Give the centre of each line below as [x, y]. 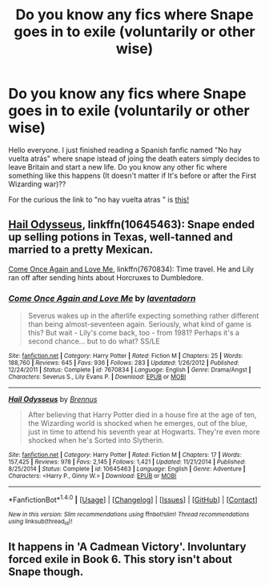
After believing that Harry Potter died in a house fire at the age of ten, [142, 415]
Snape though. [46, 572]
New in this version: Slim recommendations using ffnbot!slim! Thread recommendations [129, 514]
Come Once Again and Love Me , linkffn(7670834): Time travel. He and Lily [131, 269]
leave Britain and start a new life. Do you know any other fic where [118, 167]
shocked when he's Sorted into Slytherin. [96, 440]
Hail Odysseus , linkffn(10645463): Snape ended [131, 225]
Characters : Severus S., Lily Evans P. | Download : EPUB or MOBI [97, 377]
